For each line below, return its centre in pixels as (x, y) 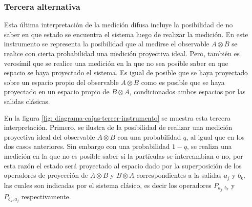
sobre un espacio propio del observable (61, 82)
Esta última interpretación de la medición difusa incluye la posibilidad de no (118, 25)
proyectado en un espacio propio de (57, 92)
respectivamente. (46, 196)
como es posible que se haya (183, 82)
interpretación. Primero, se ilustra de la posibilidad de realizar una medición (118, 127)
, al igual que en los (215, 136)
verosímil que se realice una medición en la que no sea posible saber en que (116, 63)
